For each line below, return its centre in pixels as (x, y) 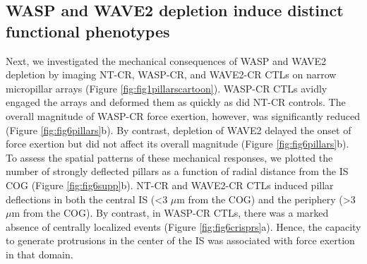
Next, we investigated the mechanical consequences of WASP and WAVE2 (166, 60)
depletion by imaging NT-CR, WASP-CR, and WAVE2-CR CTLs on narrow (171, 74)
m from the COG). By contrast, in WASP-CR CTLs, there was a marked (170, 213)
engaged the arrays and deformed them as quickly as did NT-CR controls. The (176, 102)
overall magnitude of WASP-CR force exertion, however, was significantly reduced (183, 115)
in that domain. (40, 254)
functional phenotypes (88, 31)
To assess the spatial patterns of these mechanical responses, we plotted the (169, 157)
